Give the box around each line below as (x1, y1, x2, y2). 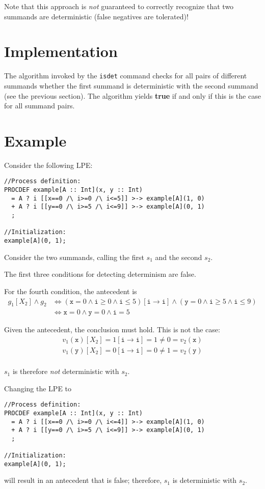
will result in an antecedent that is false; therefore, (4, 475, 162, 485)
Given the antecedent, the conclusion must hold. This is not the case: (4, 324, 220, 335)
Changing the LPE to (4, 383, 72, 393)
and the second (155, 251, 202, 262)
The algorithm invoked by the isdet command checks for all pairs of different (4, 70, 247, 81)
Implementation (4, 41, 118, 62)
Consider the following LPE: (4, 159, 93, 170)
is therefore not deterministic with (12, 366, 119, 377)
